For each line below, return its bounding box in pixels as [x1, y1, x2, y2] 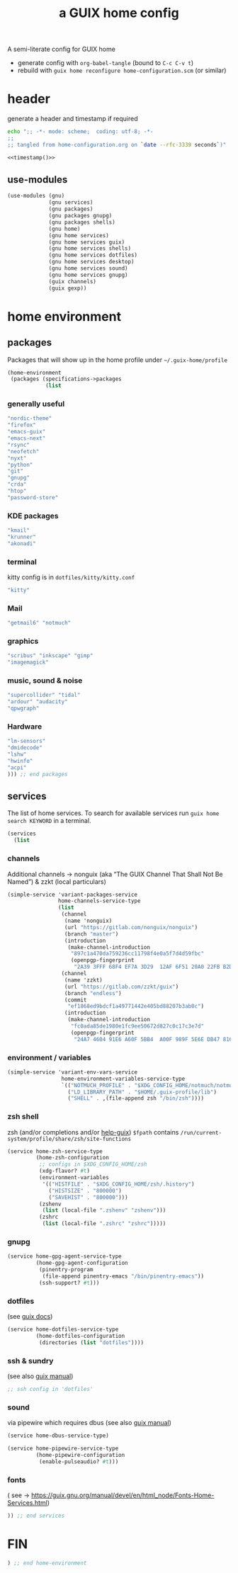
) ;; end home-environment [7, 1560, 87, 1567]
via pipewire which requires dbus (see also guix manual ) [7, 1419, 172, 1427]
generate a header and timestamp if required [7, 115, 138, 123]
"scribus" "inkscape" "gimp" [7, 652, 93, 659]
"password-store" [7, 494, 59, 501]
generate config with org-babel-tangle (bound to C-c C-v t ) [17, 59, 194, 67]
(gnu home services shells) [48, 245, 132, 252]
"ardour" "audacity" [7, 698, 69, 705]
